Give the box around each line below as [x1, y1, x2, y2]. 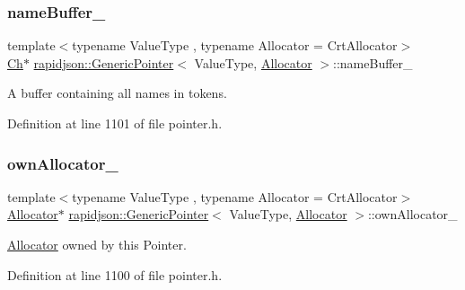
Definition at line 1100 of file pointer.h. [7, 265, 223, 284]
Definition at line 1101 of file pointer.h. [7, 114, 223, 132]
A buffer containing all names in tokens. [7, 83, 227, 102]
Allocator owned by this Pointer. [7, 235, 187, 253]
